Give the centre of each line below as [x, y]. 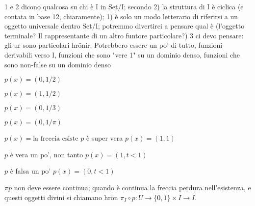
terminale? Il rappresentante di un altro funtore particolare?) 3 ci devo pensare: [124, 35]
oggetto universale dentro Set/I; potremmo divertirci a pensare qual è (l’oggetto [125, 26]
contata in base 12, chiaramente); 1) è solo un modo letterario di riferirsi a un [121, 16]
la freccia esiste [56, 139]
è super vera [104, 138]
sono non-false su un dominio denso [58, 64]
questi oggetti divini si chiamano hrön [61, 197]
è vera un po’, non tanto [47, 154]
